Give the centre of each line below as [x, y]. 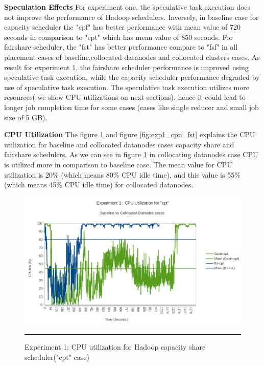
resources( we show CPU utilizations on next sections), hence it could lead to [125, 97]
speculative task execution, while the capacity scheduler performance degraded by [132, 77]
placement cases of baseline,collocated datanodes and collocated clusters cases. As [132, 57]
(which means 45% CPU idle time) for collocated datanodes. [99, 185]
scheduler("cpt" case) [57, 357]
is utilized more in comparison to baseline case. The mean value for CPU [118, 164]
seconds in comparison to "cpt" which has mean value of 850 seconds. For [118, 37]
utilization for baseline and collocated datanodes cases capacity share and [119, 144]
